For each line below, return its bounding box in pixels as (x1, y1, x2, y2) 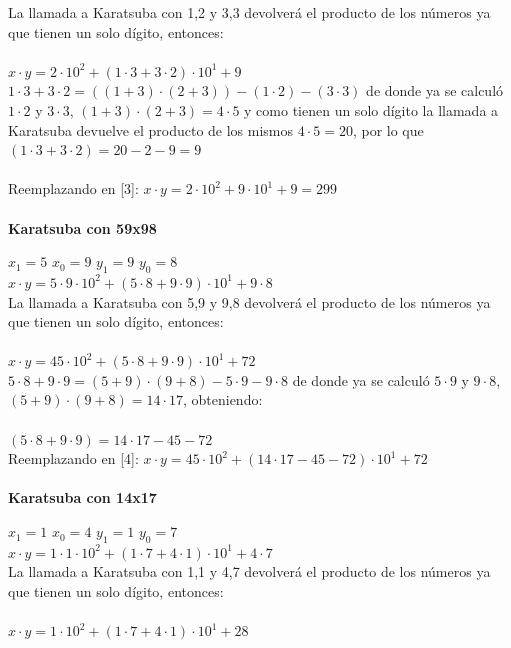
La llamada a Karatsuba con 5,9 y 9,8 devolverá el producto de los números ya (8, 291, 491, 312)
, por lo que (352, 119, 424, 140)
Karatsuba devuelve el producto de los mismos (8, 119, 294, 140)
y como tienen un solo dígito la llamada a (244, 99, 499, 120)
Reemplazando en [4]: (8, 448, 139, 469)
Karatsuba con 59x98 (8, 217, 157, 238)
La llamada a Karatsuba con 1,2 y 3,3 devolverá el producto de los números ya (8, 2, 491, 22)
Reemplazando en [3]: (8, 178, 139, 199)
